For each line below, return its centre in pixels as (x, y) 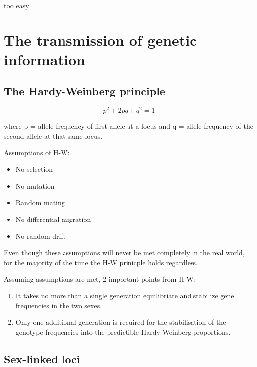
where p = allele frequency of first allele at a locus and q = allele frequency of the (128, 126)
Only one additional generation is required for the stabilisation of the (121, 322)
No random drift (41, 236)
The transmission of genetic (100, 39)
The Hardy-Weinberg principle (85, 91)
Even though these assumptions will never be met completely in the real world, (124, 253)
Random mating (40, 202)
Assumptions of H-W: (37, 152)
